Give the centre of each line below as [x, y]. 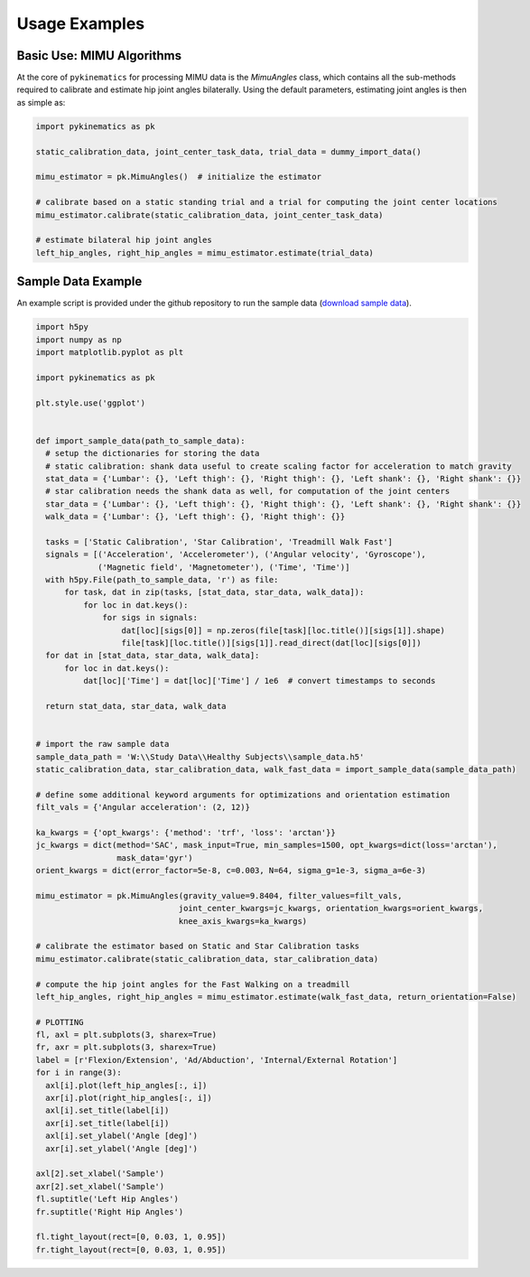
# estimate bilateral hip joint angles [124, 240]
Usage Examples [81, 23]
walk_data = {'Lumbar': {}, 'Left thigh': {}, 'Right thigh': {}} [195, 517]
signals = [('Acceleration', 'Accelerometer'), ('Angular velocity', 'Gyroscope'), [236, 555]
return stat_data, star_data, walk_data [136, 706]
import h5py [62, 327]
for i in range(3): [79, 1073]
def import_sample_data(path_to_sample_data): [140, 441]
